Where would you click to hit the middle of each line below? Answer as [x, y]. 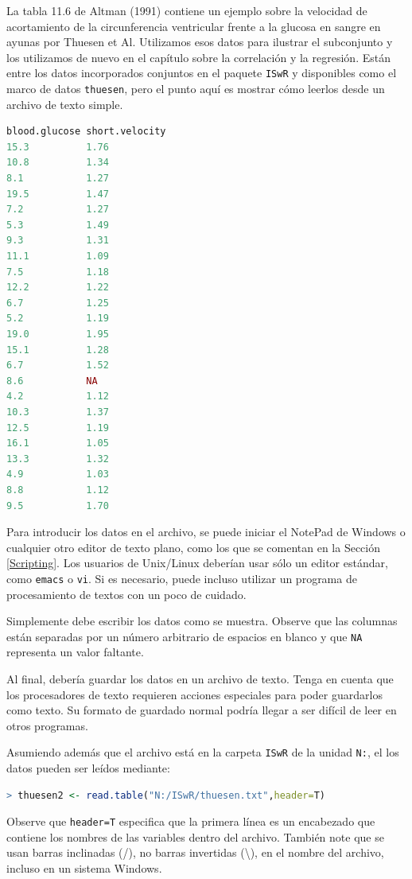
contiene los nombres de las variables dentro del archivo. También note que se [195, 836]
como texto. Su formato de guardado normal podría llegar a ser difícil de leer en [202, 710]
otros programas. [47, 725]
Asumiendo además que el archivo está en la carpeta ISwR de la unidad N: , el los [203, 752]
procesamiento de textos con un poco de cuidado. [126, 594]
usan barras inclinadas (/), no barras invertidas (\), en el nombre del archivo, [195, 852]
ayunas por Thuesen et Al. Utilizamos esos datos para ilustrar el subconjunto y [200, 42]
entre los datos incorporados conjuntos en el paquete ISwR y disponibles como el [202, 73]
